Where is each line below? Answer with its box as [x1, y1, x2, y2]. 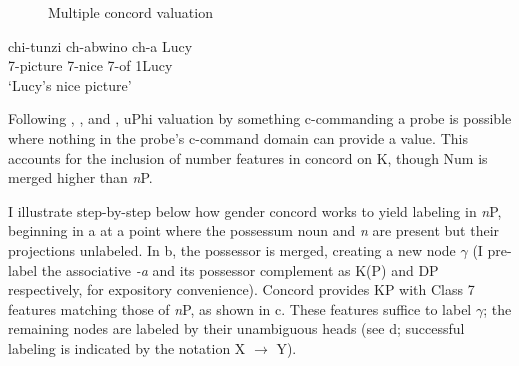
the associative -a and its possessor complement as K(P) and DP [41, 259, 439, 280]
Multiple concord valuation [48, 2, 213, 22]
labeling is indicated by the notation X [8, 337, 246, 358]
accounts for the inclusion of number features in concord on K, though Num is [8, 147, 488, 168]
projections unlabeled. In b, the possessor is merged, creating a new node [8, 239, 456, 260]
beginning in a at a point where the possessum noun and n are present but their [8, 220, 500, 241]
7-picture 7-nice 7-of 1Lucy [8, 55, 173, 76]
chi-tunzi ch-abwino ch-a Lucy [8, 35, 193, 56]
